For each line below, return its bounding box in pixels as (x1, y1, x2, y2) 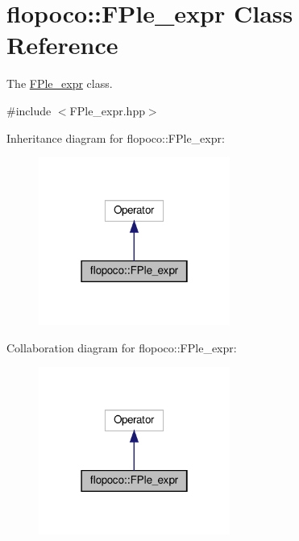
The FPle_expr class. (6, 75, 113, 92)
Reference (6, 28, 118, 61)
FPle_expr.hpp (69, 102, 145, 119)
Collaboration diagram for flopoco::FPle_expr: (6, 339, 237, 356)
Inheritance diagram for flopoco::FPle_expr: (6, 129, 225, 146)
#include (6, 102, 52, 119)
